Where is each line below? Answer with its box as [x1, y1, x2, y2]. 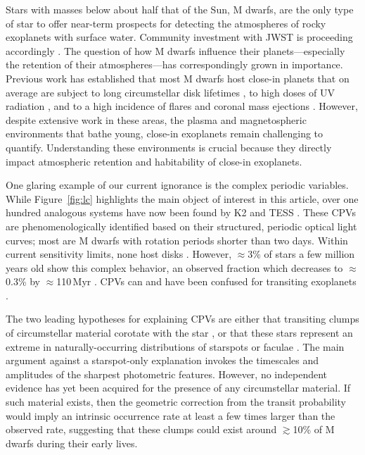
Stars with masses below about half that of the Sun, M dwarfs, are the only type [6, 2, 354, 16]
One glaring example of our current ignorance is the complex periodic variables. [6, 177, 349, 192]
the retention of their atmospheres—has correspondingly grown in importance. [6, 57, 343, 72]
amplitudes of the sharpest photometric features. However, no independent [6, 366, 328, 381]
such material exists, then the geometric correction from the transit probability [6, 394, 346, 409]
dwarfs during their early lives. [6, 435, 138, 450]
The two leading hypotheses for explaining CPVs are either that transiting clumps [6, 311, 359, 326]
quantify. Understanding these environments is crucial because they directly [6, 139, 332, 154]
